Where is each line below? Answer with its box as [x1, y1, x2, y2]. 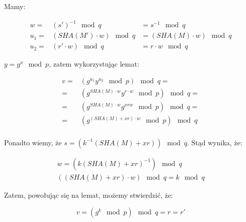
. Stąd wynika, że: [187, 137, 242, 147]
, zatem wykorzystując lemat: [49, 59, 139, 69]
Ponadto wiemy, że [4, 137, 62, 147]
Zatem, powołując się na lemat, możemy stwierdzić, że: [4, 190, 173, 200]
